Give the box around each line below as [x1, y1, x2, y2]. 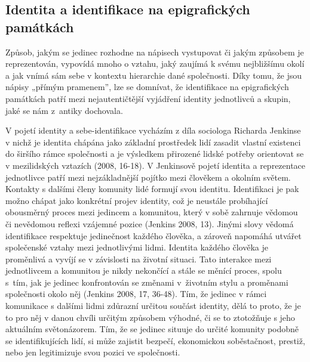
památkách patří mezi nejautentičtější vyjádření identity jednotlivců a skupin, [5, 92, 291, 104]
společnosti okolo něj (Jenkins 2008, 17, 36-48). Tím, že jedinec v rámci [5, 287, 267, 300]
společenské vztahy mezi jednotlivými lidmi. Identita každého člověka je [5, 241, 268, 253]
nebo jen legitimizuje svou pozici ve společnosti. [5, 346, 180, 358]
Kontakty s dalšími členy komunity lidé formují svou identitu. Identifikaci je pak [5, 182, 299, 195]
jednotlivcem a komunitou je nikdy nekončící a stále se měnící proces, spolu [5, 264, 282, 277]
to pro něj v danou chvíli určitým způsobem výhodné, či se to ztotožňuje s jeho [5, 311, 295, 323]
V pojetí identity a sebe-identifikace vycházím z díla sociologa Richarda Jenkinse [5, 124, 301, 137]
